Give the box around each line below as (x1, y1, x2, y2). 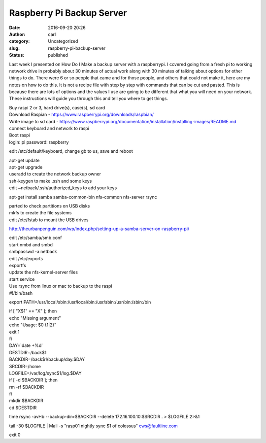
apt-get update (9, 157, 40, 163)
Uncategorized (48, 38, 78, 44)
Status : (9, 52, 25, 58)
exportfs (9, 263, 27, 269)
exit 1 (9, 329, 20, 335)
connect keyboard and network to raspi (9, 126, 90, 132)
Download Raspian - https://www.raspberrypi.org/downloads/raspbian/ (9, 111, 154, 118)
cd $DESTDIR (9, 405, 37, 410)
